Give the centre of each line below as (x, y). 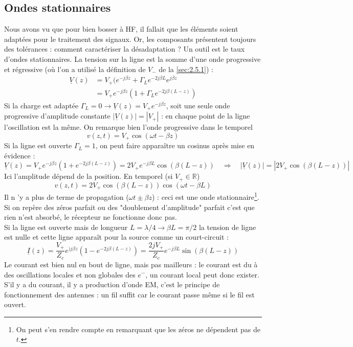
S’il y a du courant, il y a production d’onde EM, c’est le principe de (112, 284)
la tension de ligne (227, 227)
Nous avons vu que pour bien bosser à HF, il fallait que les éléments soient (121, 29)
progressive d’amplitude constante (57, 116)
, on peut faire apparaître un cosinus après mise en (175, 145)
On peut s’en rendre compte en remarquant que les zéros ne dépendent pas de (138, 329)
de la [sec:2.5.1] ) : (186, 69)
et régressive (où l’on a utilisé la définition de (75, 69)
